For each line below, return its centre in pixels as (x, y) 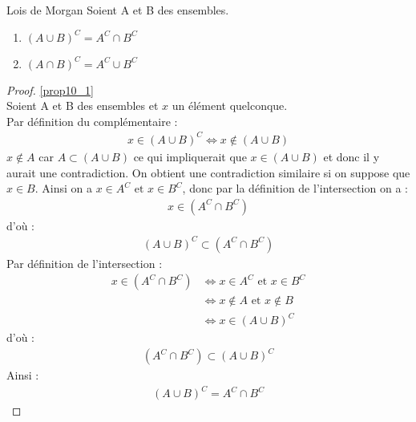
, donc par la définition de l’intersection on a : (295, 188)
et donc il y (351, 156)
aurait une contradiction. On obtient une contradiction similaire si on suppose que (208, 172)
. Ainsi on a (63, 188)
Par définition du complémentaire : (92, 121)
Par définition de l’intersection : (85, 263)
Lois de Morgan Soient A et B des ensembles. (118, 10)
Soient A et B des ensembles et (83, 105)
